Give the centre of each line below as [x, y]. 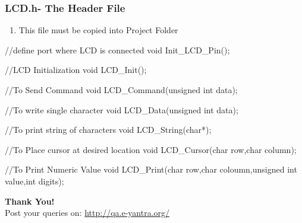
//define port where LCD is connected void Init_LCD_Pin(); [117, 50]
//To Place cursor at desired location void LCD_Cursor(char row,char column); [151, 149]
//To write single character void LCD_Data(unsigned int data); [122, 109]
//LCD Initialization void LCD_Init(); [76, 70]
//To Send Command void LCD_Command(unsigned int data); [121, 90]
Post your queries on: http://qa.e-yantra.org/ [87, 213]
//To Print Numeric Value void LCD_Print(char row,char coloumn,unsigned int [151, 169]
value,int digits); [34, 181]
